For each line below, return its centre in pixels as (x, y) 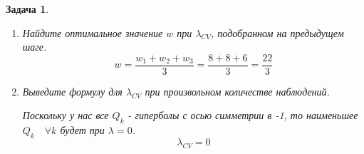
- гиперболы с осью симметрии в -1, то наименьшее (243, 115)
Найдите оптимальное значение (93, 32)
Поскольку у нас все (66, 115)
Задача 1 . (27, 9)
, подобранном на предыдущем (277, 32)
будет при (82, 130)
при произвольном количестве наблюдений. (237, 91)
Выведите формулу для (72, 91)
